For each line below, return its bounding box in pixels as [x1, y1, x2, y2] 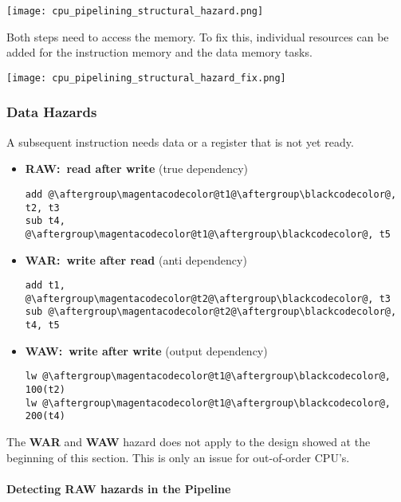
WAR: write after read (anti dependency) [25, 251, 247, 268]
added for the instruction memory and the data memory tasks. [6, 44, 313, 61]
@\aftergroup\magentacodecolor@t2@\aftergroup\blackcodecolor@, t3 [25, 292, 391, 304]
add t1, [25, 280, 65, 292]
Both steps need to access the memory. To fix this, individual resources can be [6, 28, 389, 45]
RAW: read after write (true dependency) [25, 160, 249, 177]
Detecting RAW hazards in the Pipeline [6, 480, 231, 496]
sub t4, [25, 215, 65, 227]
